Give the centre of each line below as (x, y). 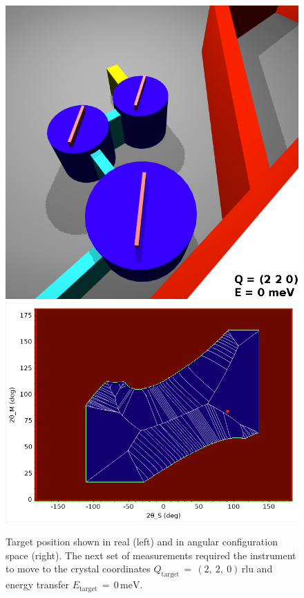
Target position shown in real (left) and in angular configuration (142, 542)
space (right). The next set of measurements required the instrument (151, 555)
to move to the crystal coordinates (78, 569)
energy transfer (37, 585)
